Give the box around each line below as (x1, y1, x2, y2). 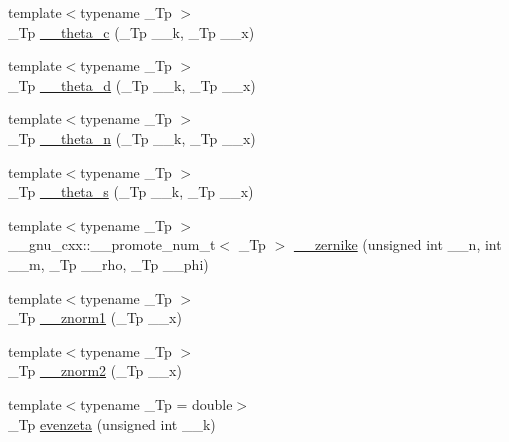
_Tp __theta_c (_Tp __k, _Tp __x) (8, 21, 255, 42)
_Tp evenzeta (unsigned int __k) (8, 413, 216, 434)
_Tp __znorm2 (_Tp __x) (8, 360, 182, 381)
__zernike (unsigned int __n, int (293, 234, 502, 255)
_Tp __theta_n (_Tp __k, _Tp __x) (8, 127, 256, 148)
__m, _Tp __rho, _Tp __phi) (8, 253, 209, 274)
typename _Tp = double (80, 393, 233, 414)
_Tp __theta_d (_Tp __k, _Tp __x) (8, 74, 256, 95)
